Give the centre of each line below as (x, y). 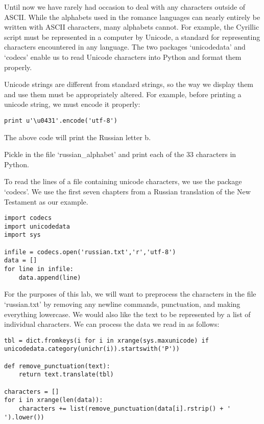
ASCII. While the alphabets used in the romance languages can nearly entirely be (132, 17)
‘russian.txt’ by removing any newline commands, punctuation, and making (122, 304)
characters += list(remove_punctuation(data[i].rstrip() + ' (125, 409)
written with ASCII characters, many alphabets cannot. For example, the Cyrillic (132, 27)
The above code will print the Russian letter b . (78, 137)
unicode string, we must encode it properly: (72, 104)
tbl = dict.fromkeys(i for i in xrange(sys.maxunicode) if (106, 340)
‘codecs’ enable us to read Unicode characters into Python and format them (123, 57)
